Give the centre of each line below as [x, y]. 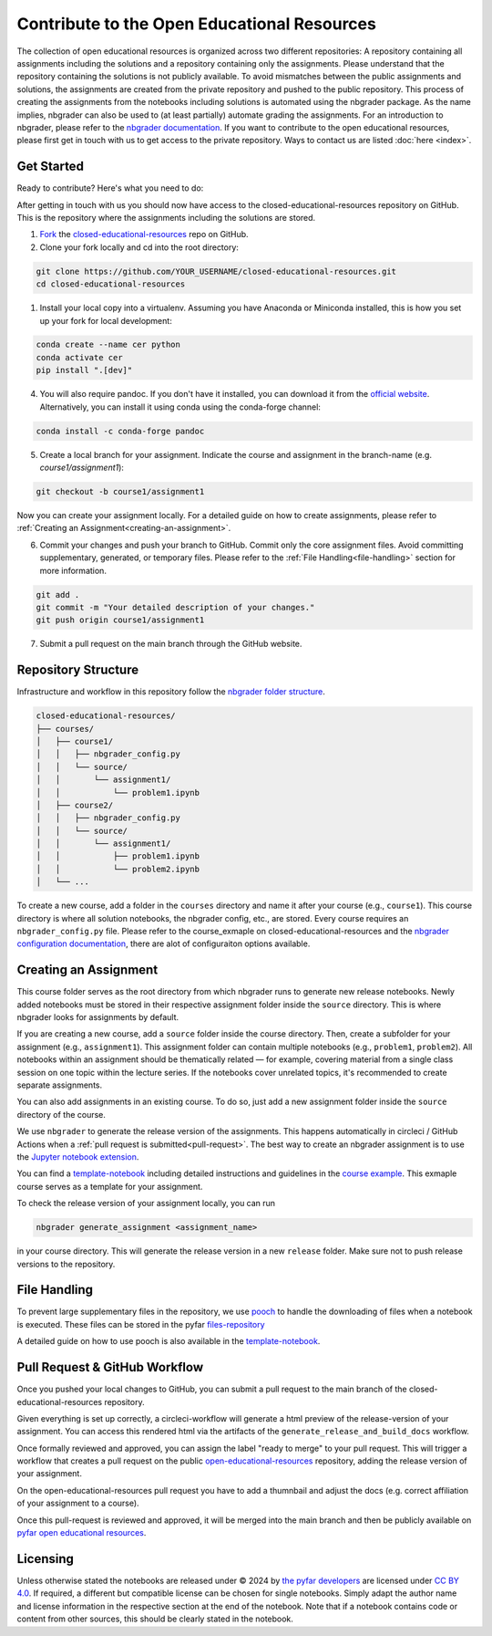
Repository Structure [78, 670]
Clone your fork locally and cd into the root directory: [139, 247]
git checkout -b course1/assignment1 [120, 491]
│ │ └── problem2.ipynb [118, 869]
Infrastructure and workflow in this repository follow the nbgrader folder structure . [171, 692]
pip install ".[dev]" [84, 370]
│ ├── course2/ [75, 805]
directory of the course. [61, 1114]
